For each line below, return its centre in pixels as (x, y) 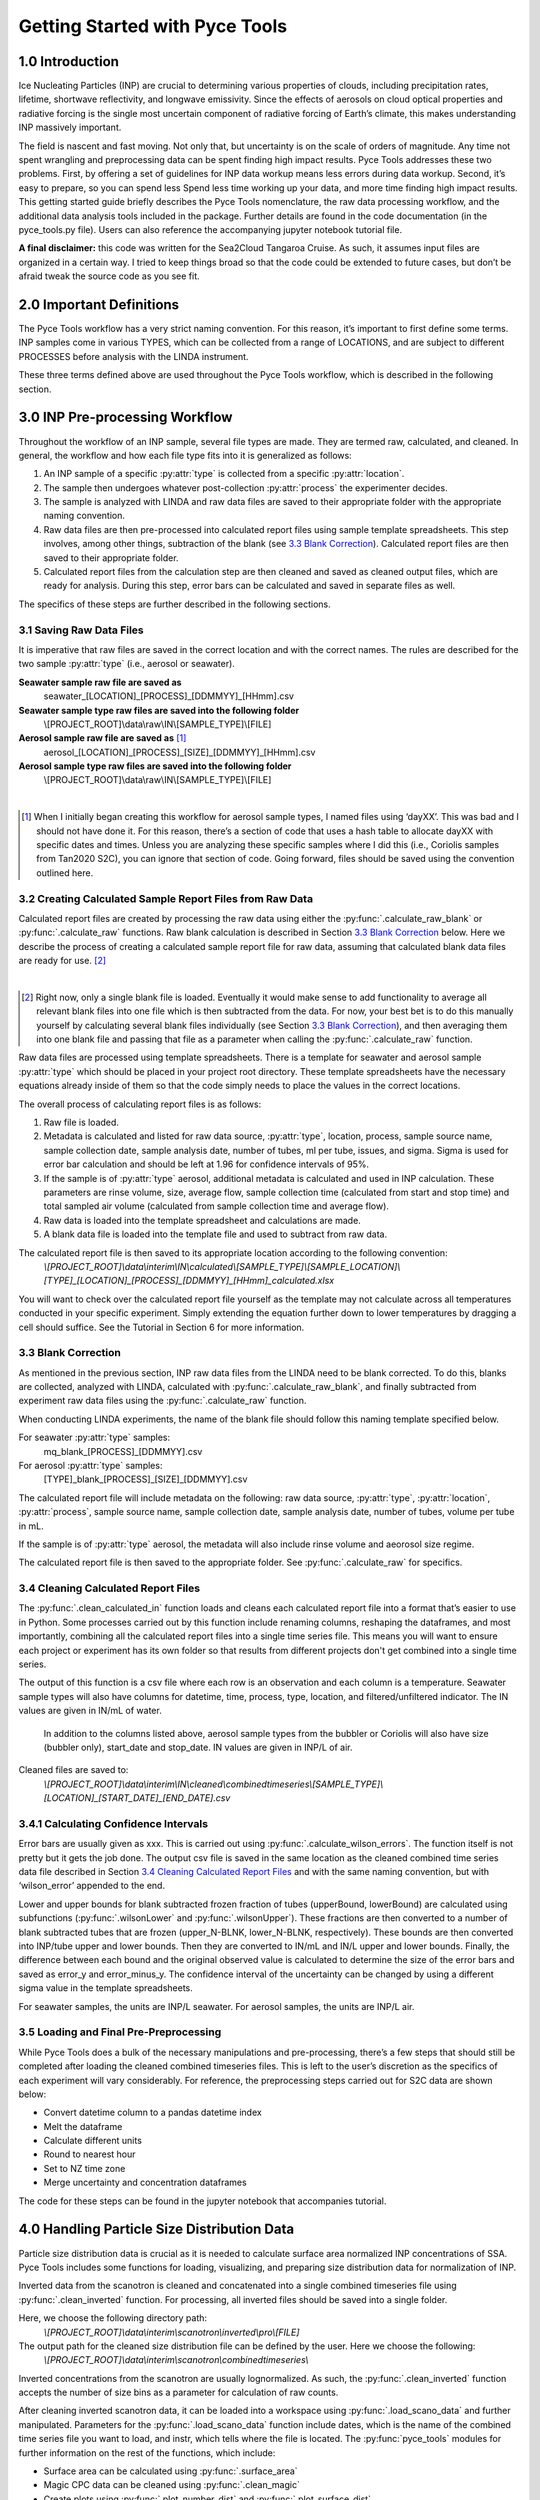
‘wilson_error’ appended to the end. (91, 1886)
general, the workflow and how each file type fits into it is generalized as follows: (185, 455)
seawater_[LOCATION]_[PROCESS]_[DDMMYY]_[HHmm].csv (169, 696)
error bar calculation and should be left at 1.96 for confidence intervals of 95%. (206, 1164)
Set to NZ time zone (84, 2168)
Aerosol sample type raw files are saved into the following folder (155, 766)
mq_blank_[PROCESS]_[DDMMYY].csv (123, 1451)
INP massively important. (70, 127)
